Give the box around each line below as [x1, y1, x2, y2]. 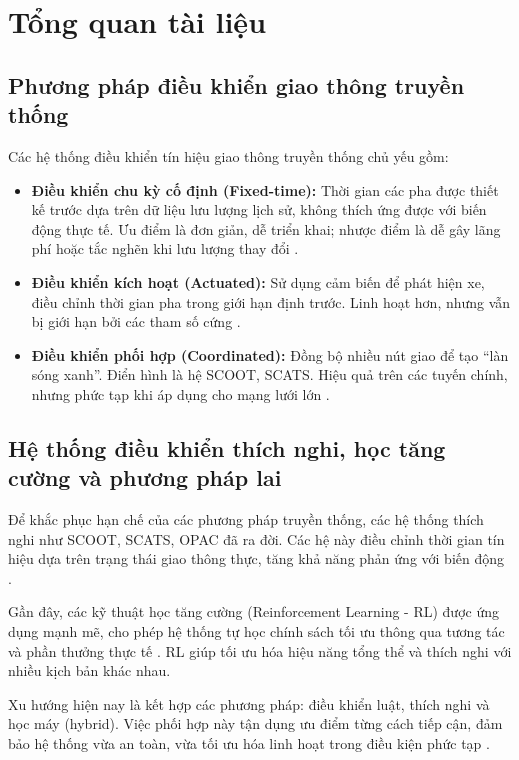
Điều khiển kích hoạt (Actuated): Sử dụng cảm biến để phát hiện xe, [31, 271, 485, 292]
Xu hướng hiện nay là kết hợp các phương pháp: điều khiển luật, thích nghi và [8, 693, 490, 714]
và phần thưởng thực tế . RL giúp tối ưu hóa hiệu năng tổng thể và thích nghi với [8, 640, 512, 661]
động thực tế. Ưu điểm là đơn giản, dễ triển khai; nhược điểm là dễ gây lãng [31, 218, 501, 239]
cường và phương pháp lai [8, 462, 282, 493]
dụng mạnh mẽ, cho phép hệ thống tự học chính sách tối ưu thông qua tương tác [8, 621, 505, 642]
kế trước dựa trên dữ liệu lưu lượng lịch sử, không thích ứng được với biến [31, 199, 487, 220]
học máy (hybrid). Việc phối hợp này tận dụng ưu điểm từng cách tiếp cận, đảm [8, 713, 503, 734]
